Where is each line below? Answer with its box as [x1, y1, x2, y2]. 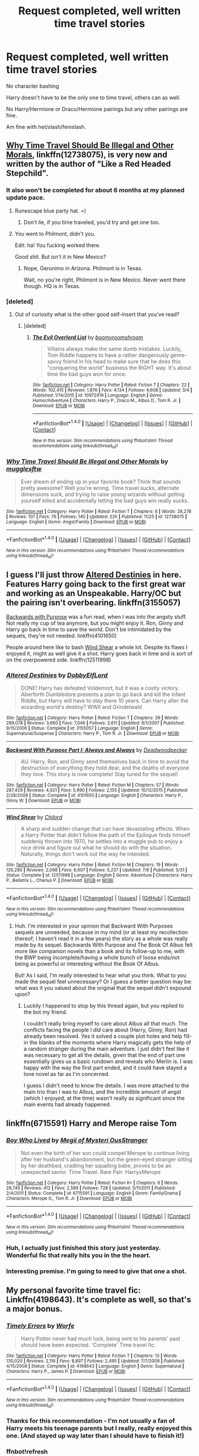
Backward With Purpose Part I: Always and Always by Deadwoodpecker [6, 746, 188, 754]
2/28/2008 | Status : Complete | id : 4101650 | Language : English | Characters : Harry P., [6, 793, 184, 799]
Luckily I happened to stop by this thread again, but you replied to [23, 1002, 184, 1009]
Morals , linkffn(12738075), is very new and [6, 150, 168, 160]
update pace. [6, 194, 46, 202]
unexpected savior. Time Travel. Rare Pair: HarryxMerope [20, 1168, 161, 1175]
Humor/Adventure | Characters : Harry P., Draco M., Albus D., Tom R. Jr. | [32, 397, 181, 403]
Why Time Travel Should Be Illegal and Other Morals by [6, 457, 169, 466]
